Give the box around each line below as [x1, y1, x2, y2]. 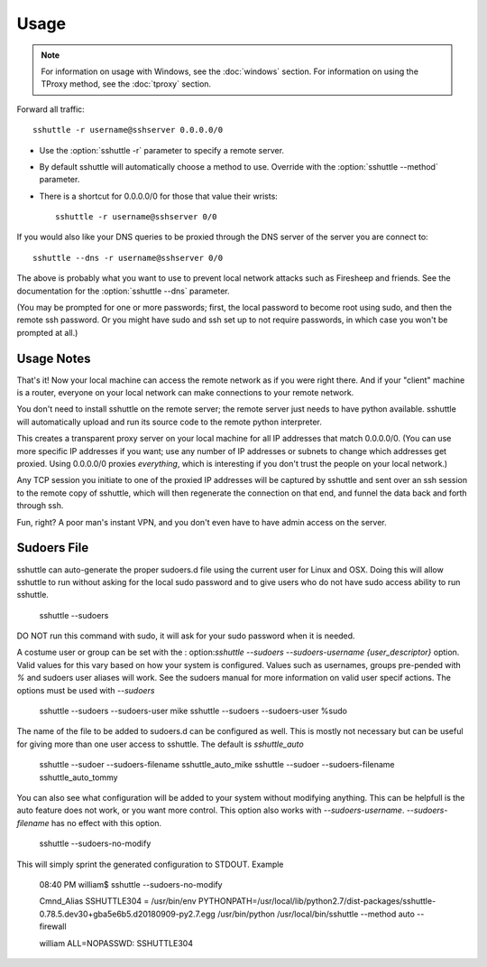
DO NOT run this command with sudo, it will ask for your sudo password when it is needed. [16, 630, 355, 641]
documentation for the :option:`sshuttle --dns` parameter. [16, 285, 230, 296]
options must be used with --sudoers [16, 684, 155, 695]
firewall [39, 921, 67, 932]
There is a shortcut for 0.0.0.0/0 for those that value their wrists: [39, 191, 279, 201]
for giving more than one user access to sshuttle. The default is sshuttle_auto [16, 739, 304, 749]
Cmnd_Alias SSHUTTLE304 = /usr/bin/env [39, 896, 198, 907]
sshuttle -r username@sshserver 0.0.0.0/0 [32, 125, 224, 135]
